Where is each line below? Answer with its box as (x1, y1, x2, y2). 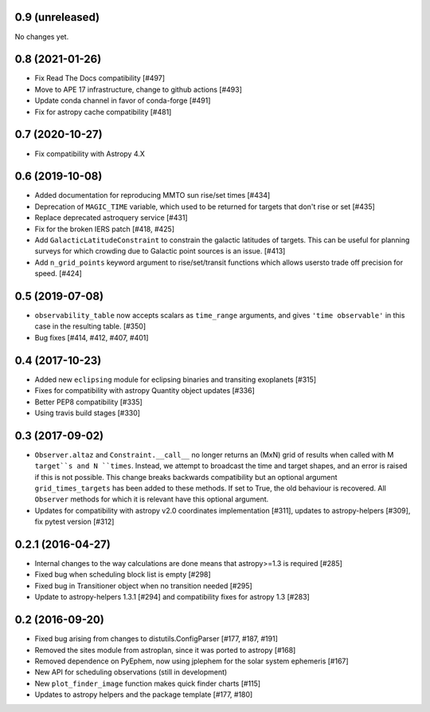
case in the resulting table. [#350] (34, 321, 147, 331)
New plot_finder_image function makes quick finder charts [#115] (34, 679, 261, 688)
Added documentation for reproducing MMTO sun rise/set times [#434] (34, 191, 271, 200)
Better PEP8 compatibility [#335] (34, 397, 143, 407)
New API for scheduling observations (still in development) (34, 667, 228, 677)
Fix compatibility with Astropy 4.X (34, 148, 145, 159)
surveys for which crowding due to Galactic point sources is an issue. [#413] (34, 246, 286, 256)
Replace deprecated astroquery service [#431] (34, 213, 188, 222)
